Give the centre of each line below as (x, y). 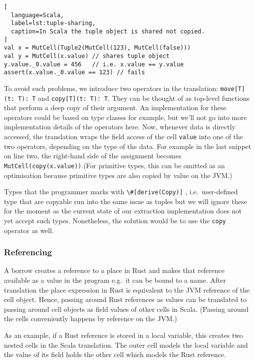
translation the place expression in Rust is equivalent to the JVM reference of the (127, 289)
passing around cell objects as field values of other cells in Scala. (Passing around (126, 309)
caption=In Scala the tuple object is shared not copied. (108, 31)
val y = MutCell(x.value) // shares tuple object (87, 56)
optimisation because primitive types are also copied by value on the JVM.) (118, 175)
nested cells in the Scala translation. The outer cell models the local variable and (126, 345)
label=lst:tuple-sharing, (53, 23)
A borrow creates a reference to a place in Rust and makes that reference (114, 270)
